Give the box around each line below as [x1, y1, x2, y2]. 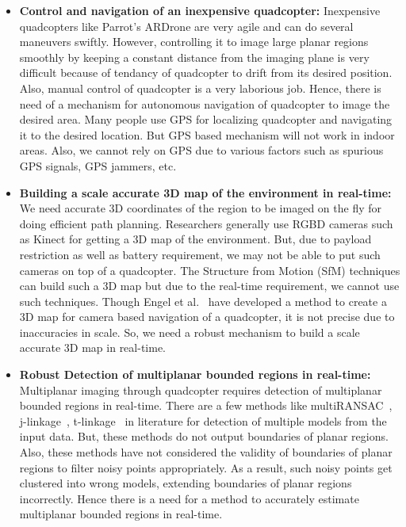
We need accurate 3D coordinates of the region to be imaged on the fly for [19, 200, 381, 216]
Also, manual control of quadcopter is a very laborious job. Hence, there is [19, 79, 381, 96]
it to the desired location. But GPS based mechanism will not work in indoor [19, 126, 395, 143]
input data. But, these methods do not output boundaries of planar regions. [19, 428, 389, 445]
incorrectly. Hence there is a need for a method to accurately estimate [19, 490, 359, 506]
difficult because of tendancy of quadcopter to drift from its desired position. [19, 64, 393, 81]
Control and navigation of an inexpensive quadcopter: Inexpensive [19, 2, 381, 18]
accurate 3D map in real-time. [19, 339, 166, 356]
